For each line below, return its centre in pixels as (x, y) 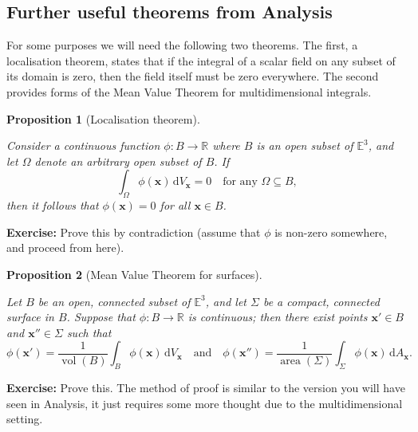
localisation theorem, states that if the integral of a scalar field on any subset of (201, 60)
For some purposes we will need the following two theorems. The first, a (182, 45)
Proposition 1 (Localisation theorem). (103, 118)
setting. (25, 419)
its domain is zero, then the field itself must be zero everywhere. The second (193, 76)
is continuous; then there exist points (278, 317)
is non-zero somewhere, (331, 232)
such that (89, 332)
